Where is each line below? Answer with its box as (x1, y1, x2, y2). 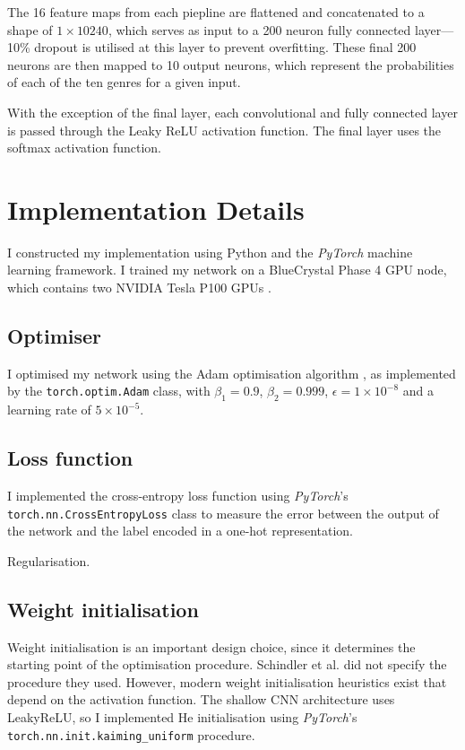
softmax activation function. (7, 138, 161, 157)
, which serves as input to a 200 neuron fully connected (108, 20, 411, 39)
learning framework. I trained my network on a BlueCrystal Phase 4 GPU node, (7, 260, 447, 279)
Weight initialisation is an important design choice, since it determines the (7, 637, 416, 656)
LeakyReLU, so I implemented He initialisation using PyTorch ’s (7, 708, 357, 727)
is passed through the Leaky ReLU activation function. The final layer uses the (7, 120, 442, 139)
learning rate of (7, 400, 91, 419)
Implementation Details (7, 190, 305, 227)
